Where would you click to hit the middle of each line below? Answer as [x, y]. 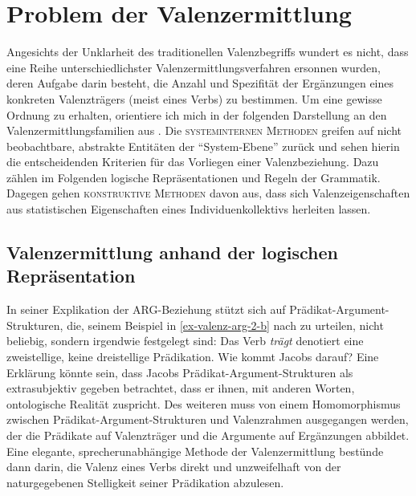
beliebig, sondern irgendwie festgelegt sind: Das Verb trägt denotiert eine [185, 341]
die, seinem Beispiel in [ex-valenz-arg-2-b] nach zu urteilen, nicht [225, 325]
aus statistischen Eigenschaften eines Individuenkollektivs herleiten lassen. [189, 209]
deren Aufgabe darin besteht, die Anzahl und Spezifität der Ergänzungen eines [200, 83]
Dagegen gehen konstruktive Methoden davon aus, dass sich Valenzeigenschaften [208, 193]
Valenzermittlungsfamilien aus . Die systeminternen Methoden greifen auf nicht [204, 130]
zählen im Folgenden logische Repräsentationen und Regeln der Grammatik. [194, 177]
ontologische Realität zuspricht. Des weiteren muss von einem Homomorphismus [204, 403]
